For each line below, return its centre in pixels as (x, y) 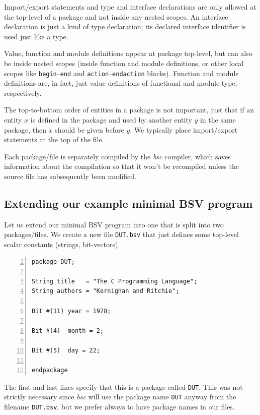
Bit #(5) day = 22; (66, 350)
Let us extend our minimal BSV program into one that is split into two (114, 224)
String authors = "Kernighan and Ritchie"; (106, 291)
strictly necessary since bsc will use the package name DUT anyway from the (120, 397)
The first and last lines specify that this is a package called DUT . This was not (123, 387)
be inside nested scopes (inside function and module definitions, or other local (124, 63)
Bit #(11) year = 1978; (71, 311)
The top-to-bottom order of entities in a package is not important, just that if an (129, 110)
